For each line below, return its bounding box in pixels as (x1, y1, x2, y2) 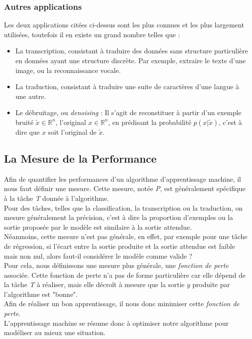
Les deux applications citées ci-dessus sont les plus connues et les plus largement (4, 20, 244, 30)
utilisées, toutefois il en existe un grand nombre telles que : (4, 29, 180, 39)
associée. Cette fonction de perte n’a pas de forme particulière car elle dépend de (4, 269, 246, 280)
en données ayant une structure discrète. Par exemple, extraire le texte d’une (15, 55, 246, 65)
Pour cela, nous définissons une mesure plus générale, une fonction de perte (4, 260, 229, 270)
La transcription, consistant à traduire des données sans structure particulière (15, 46, 248, 56)
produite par (192, 279, 230, 290)
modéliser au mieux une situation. (4, 327, 105, 338)
